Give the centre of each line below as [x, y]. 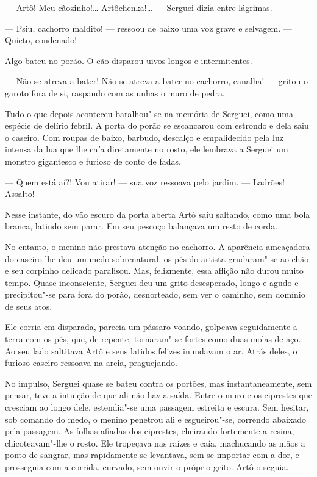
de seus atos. [29, 306]
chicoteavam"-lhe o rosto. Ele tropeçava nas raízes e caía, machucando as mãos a [155, 443]
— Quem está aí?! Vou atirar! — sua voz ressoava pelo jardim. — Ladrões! [145, 181]
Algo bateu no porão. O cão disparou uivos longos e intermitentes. [129, 60]
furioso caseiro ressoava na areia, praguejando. [91, 363]
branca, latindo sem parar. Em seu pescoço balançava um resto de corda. [141, 226]
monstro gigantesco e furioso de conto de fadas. [93, 161]
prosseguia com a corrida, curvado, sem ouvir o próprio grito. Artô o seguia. [147, 467]
